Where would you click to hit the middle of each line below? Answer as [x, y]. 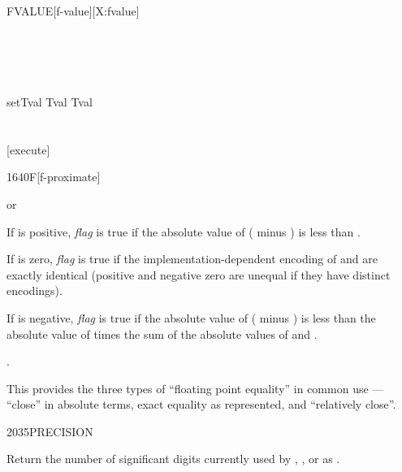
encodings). [35, 290]
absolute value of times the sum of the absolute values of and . [162, 333]
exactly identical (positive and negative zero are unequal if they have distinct [199, 274]
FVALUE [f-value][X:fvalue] [73, 11]
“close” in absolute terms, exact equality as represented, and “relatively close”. [201, 404]
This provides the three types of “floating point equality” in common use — [195, 388]
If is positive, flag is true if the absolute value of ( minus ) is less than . [184, 231]
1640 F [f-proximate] [54, 177]
